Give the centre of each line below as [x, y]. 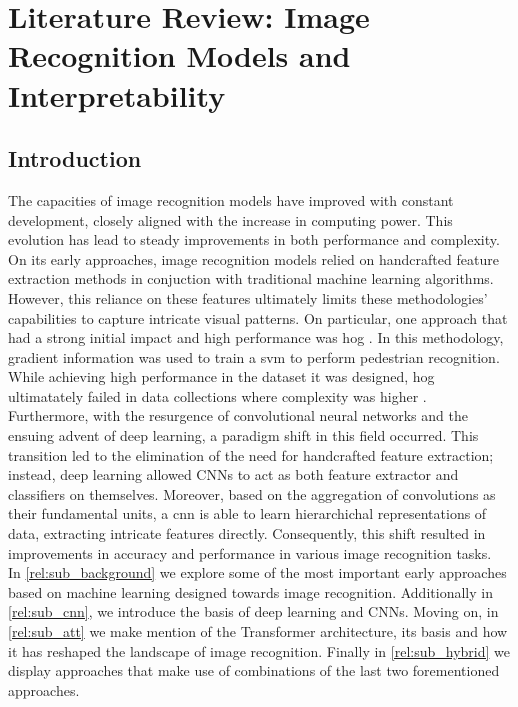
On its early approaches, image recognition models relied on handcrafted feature [253, 258]
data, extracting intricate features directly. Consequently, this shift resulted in [247, 533]
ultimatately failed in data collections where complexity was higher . [217, 395]
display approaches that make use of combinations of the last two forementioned [254, 670]
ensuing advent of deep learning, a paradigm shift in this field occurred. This [243, 435]
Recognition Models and [179, 55]
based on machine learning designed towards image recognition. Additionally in [250, 591]
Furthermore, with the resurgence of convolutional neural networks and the [238, 415]
